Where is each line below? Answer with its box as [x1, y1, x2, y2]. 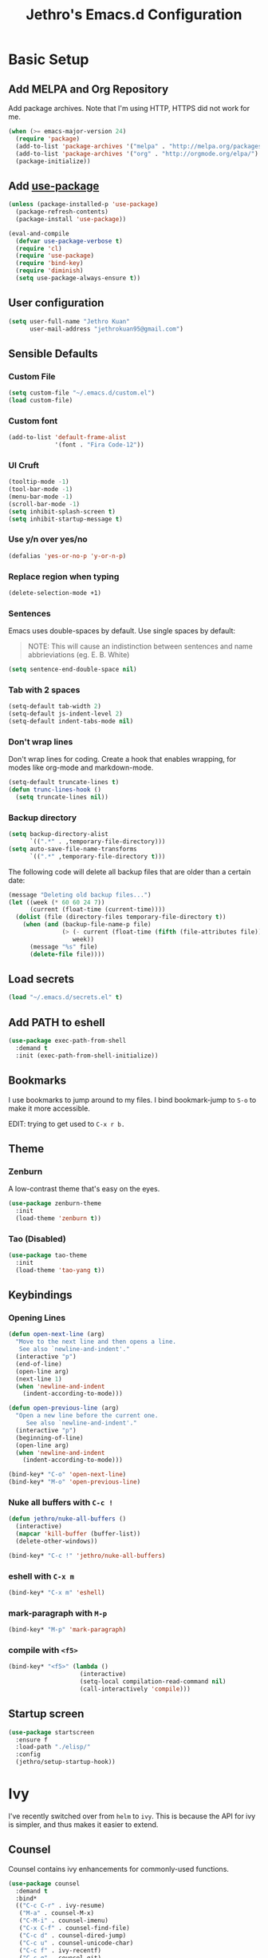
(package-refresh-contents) [15, 208, 109, 216]
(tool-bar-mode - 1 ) [8, 486, 73, 493]
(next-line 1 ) [15, 1375, 62, 1383]
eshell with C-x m [8, 1571, 74, 1582]
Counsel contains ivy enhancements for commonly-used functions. [8, 1864, 230, 1873]
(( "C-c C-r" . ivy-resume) [15, 1902, 105, 1910]
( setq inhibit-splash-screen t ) [8, 507, 116, 516]
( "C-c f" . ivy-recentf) [18, 1946, 102, 1954]
